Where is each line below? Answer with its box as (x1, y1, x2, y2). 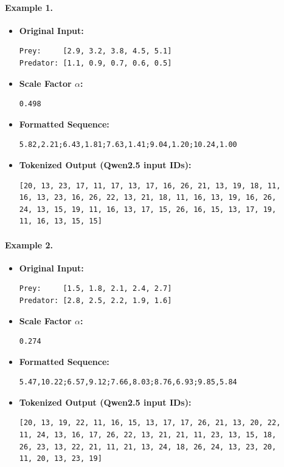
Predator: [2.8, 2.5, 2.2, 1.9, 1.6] (19, 296, 172, 305)
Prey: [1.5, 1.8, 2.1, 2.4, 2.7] (19, 284, 172, 293)
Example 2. (5, 238, 53, 251)
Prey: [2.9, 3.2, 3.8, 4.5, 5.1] (19, 47, 172, 56)
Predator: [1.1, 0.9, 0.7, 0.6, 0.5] (19, 58, 172, 67)
